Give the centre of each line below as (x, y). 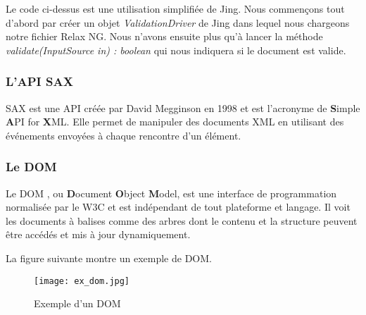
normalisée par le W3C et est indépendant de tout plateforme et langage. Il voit (178, 207)
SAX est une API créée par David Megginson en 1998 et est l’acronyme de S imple (183, 107)
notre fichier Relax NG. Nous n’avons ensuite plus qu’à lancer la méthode (164, 36)
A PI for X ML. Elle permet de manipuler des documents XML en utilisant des (175, 122)
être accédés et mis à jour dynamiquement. (98, 234)
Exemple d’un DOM (77, 303)
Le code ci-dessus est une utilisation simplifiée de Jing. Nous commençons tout (175, 8)
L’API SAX (39, 81)
